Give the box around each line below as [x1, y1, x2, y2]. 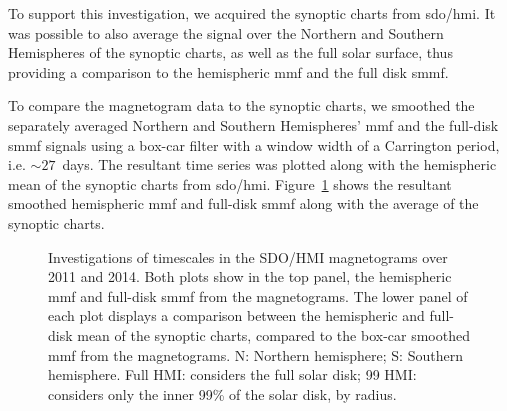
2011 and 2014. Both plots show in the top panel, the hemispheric [48, 266, 452, 287]
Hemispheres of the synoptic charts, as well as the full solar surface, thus [8, 42, 453, 63]
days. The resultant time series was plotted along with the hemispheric [62, 154, 497, 175]
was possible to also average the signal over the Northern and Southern [8, 22, 444, 43]
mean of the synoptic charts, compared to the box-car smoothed [77, 324, 470, 345]
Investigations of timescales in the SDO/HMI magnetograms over [48, 246, 448, 267]
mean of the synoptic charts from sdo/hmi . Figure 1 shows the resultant [8, 173, 452, 194]
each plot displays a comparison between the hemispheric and [48, 305, 425, 326]
